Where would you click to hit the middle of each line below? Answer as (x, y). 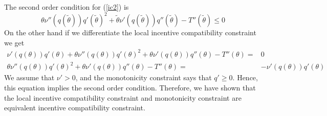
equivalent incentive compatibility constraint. (75, 108)
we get (14, 42)
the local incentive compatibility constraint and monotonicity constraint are (123, 97)
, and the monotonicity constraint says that (144, 77)
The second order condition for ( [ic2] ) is (67, 7)
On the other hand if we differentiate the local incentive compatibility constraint (130, 32)
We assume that (29, 77)
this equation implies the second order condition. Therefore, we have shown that (130, 87)
